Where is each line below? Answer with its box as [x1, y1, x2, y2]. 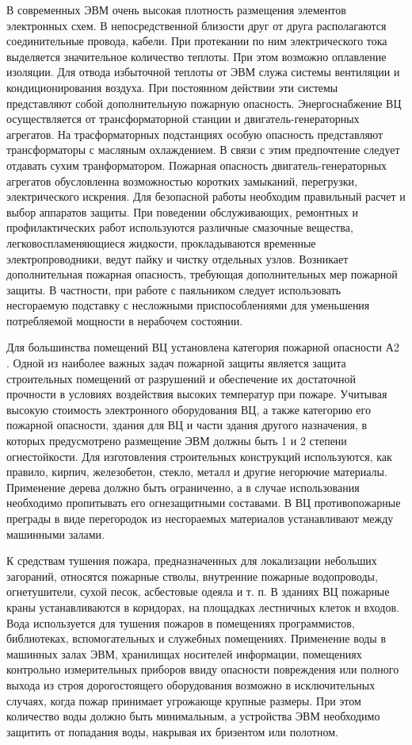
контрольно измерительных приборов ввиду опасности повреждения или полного [6, 661, 399, 678]
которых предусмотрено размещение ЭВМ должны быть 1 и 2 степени [6, 432, 347, 449]
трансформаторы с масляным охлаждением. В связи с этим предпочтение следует [6, 141, 400, 158]
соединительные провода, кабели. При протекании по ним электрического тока [6, 33, 387, 49]
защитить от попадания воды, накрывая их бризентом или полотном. [6, 723, 338, 739]
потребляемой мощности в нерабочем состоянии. [6, 312, 243, 328]
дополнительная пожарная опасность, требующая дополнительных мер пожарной [6, 266, 398, 282]
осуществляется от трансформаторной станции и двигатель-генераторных [6, 110, 360, 127]
